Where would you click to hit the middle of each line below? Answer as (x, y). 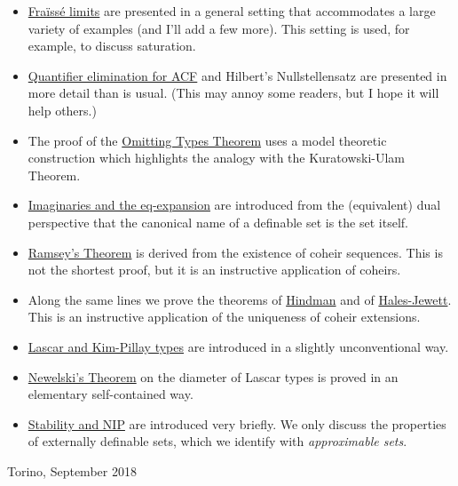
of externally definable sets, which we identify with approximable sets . (217, 441)
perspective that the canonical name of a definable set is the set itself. (218, 222)
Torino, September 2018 (72, 470)
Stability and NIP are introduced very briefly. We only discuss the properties (237, 423)
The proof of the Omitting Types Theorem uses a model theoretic (207, 140)
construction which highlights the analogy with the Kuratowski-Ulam (217, 158)
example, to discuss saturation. (112, 46)
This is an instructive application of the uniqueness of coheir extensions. (224, 317)
